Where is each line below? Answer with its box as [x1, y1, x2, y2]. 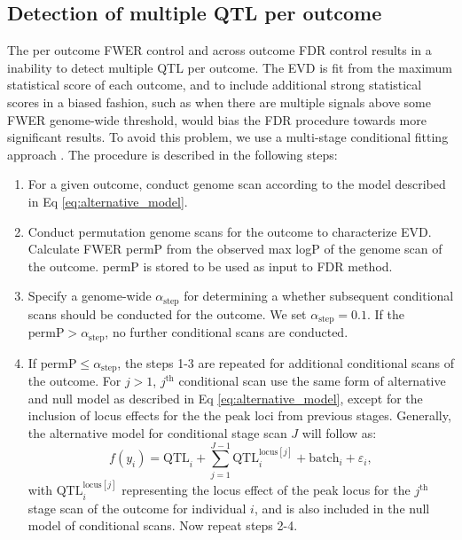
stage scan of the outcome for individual [27, 498, 247, 517]
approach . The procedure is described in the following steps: [7, 145, 338, 163]
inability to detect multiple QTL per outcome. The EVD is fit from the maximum [7, 58, 452, 76]
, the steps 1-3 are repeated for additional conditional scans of [117, 353, 454, 372]
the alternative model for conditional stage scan [27, 423, 287, 442]
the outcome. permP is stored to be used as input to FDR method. [27, 256, 393, 275]
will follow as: [301, 423, 377, 442]
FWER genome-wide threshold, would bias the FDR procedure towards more [7, 110, 427, 129]
